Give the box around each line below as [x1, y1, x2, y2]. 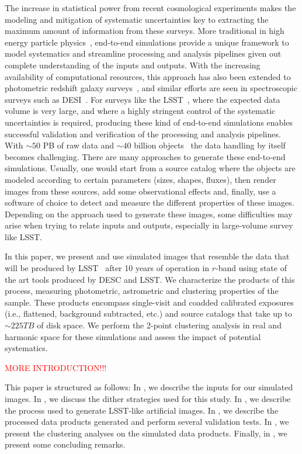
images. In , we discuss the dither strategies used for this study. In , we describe [5, 393, 291, 404]
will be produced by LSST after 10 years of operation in [5, 262, 210, 274]
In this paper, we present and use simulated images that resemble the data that [5, 250, 290, 262]
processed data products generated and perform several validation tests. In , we [5, 415, 289, 428]
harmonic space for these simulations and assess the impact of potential [5, 330, 261, 342]
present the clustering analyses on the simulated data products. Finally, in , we [5, 427, 287, 439]
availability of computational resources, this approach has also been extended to [5, 70, 291, 82]
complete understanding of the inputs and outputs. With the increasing [5, 58, 261, 71]
